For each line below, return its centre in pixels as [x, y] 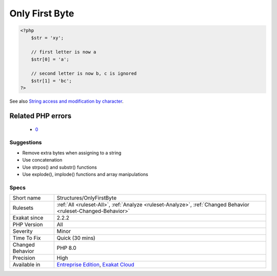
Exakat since [28, 218]
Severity [23, 231]
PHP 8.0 [66, 248]
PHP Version [28, 225]
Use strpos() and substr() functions [60, 167]
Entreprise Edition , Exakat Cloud [95, 265]
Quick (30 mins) [76, 238]
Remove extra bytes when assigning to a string [72, 153]
